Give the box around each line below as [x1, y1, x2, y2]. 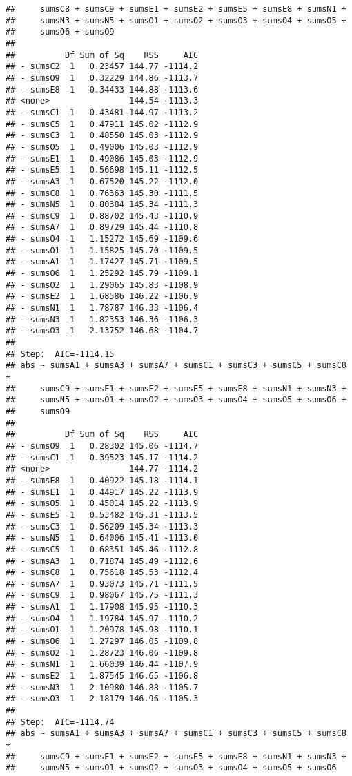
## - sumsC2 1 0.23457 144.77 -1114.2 [6, 61, 199, 72]
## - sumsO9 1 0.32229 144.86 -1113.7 [6, 72, 199, 83]
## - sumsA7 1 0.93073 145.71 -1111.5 [6, 579, 199, 589]
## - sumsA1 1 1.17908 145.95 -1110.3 [6, 602, 199, 612]
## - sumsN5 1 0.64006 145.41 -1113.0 [6, 533, 199, 543]
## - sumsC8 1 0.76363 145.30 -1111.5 [6, 188, 199, 198]
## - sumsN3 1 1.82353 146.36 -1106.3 [6, 314, 199, 324]
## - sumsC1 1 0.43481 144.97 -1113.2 [6, 107, 199, 117]
